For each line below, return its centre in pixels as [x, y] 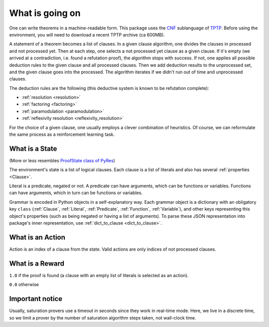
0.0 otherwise [24, 285]
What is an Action [37, 237]
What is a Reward [37, 263]
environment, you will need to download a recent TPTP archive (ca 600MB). [87, 34]
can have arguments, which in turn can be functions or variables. [76, 193]
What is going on [45, 13]
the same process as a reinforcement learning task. [62, 134]
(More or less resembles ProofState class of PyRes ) [62, 160]
